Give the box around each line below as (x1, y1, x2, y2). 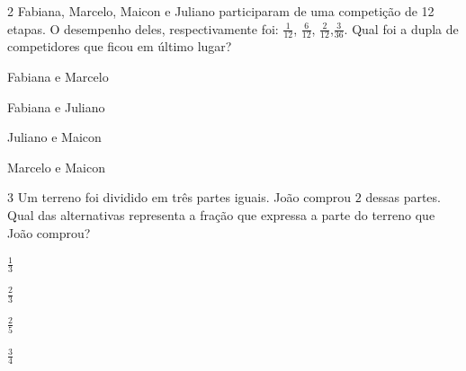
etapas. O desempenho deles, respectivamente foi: (7, 19, 279, 38)
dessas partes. (365, 188, 441, 207)
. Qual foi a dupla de (344, 19, 459, 38)
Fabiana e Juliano (7, 97, 105, 116)
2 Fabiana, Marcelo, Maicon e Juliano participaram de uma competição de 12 (7, 2, 435, 20)
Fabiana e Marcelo (7, 67, 109, 86)
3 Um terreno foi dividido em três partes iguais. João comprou (7, 188, 352, 207)
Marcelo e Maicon (7, 157, 105, 176)
